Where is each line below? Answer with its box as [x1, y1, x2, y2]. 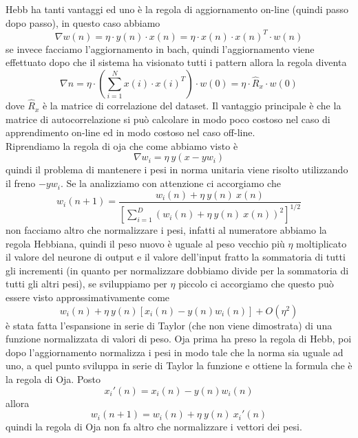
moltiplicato [296, 236, 347, 250]
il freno [6, 176, 36, 190]
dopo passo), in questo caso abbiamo [6, 15, 160, 30]
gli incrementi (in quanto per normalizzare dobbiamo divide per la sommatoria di [6, 263, 349, 277]
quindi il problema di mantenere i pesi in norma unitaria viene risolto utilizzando [6, 162, 348, 177]
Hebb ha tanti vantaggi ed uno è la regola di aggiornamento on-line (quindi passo [6, 2, 349, 16]
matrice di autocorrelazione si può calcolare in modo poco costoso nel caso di [6, 111, 330, 126]
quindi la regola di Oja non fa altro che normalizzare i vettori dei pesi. [6, 419, 302, 434]
